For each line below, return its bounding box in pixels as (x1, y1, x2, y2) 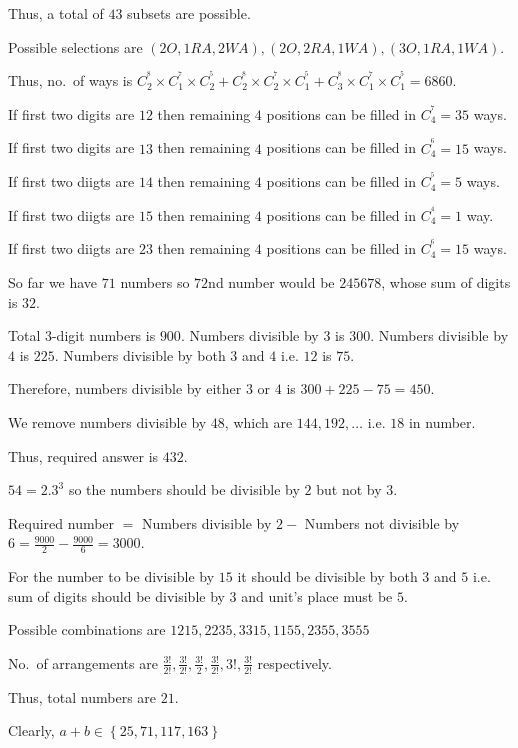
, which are (224, 412, 293, 432)
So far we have (8, 272, 98, 293)
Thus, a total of (8, 3, 104, 23)
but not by (316, 479, 382, 500)
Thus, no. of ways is (8, 70, 133, 91)
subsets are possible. (127, 3, 251, 23)
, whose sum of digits (381, 272, 511, 293)
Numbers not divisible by (304, 512, 460, 533)
